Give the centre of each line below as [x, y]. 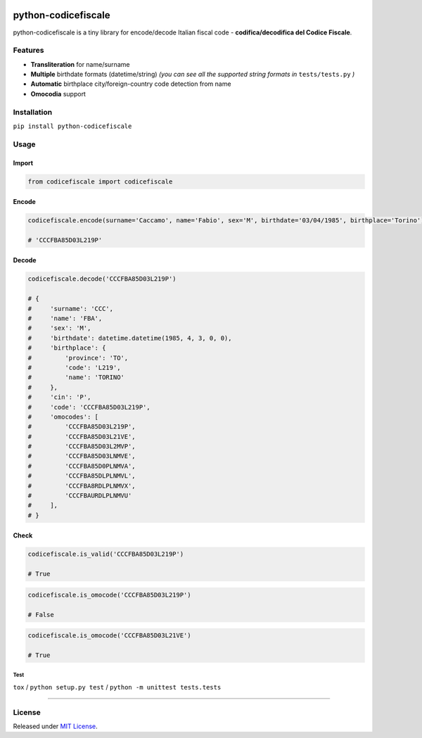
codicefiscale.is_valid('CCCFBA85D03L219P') [106, 554]
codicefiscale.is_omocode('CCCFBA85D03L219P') [109, 595]
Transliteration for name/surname [80, 64]
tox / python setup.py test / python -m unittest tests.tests [117, 687]
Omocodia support [58, 94]
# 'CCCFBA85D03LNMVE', [82, 456]
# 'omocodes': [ [63, 416]
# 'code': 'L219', [74, 367]
